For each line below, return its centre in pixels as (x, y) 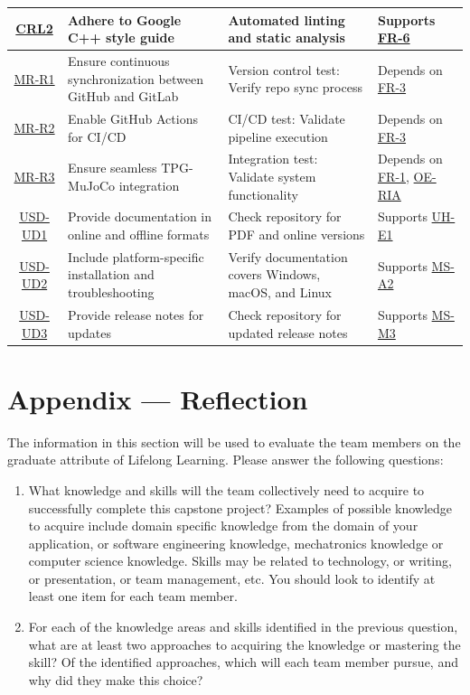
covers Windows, (274, 274)
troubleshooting (111, 292)
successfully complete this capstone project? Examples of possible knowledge (240, 507)
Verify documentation (288, 256)
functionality (263, 194)
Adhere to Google (125, 19)
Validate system (272, 176)
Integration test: (273, 159)
